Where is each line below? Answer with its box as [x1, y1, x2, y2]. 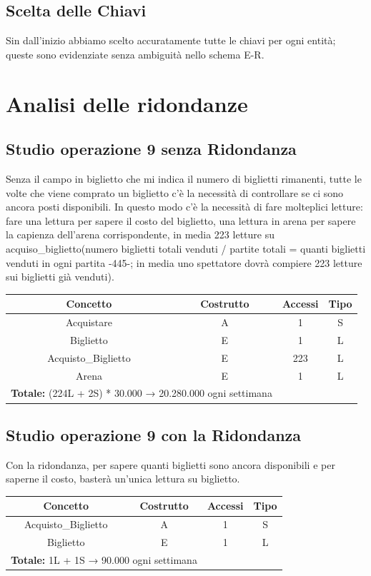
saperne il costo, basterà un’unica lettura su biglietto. [6, 471, 240, 486]
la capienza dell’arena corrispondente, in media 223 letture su [6, 227, 274, 242]
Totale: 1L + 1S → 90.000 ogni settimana [11, 552, 197, 567]
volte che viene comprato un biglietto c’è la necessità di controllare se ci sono [6, 185, 344, 200]
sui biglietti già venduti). [6, 269, 114, 284]
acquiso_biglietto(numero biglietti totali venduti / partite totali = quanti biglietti [6, 241, 366, 256]
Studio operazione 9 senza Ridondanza [6, 138, 297, 160]
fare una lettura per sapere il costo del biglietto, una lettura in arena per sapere [6, 213, 356, 228]
